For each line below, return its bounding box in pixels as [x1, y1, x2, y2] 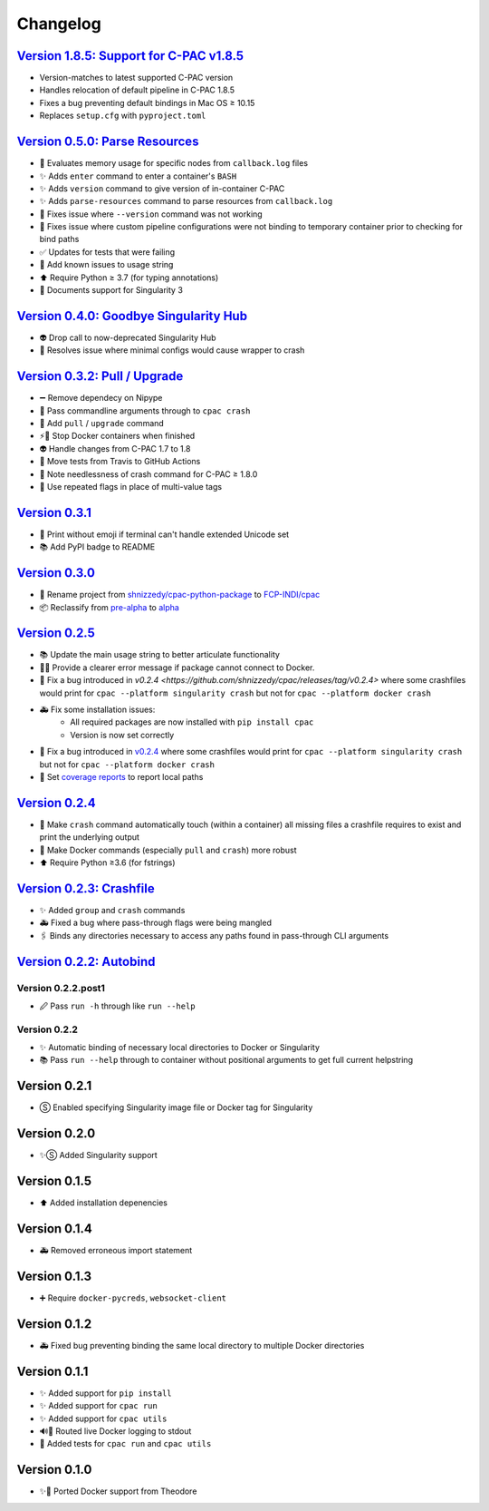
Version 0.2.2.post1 [16, 981, 106, 994]
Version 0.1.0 [16, 1462, 92, 1477]
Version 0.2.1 [16, 1078, 92, 1094]
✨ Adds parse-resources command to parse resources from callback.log [39, 196, 333, 207]
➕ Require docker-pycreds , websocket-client [39, 1292, 226, 1303]
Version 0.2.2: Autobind [16, 953, 156, 970]
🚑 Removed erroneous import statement [39, 1245, 193, 1256]
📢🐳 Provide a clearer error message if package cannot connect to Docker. [39, 662, 315, 673]
